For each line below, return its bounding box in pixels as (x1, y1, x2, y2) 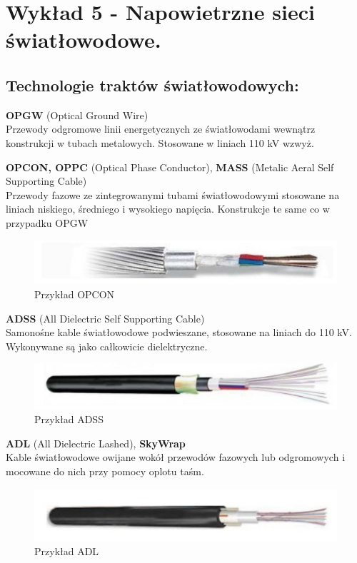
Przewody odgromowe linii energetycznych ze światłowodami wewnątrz (6, 121, 316, 136)
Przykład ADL (34, 544, 99, 559)
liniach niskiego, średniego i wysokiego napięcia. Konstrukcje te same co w (6, 201, 330, 216)
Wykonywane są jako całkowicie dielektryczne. (6, 338, 208, 353)
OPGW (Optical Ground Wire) (6, 107, 149, 122)
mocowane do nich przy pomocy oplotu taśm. (6, 463, 204, 478)
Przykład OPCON (34, 287, 115, 302)
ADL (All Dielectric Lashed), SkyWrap (6, 435, 186, 450)
